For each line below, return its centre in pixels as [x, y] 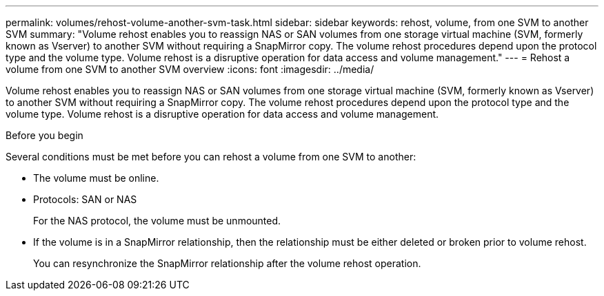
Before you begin [44, 135]
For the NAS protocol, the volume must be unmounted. [157, 221]
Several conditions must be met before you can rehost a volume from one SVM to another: [211, 157]
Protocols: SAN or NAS [85, 199]
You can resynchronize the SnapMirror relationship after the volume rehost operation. [227, 263]
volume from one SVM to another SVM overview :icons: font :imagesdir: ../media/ [190, 69]
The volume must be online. [96, 178]
